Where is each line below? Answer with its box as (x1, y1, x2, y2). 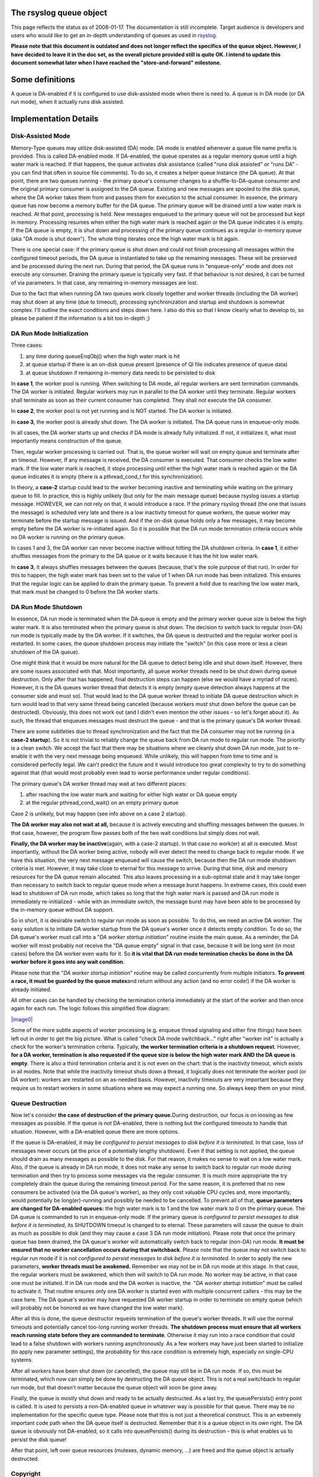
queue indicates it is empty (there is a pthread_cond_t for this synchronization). (11, 473, 204, 480)
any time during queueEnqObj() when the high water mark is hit (25, 352, 180, 360)
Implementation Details (11, 114, 99, 124)
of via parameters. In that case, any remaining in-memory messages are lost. (11, 279, 198, 286)
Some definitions (11, 74, 76, 84)
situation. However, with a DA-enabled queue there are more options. (11, 1128, 180, 1135)
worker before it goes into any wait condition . (11, 958, 125, 965)
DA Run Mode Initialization (11, 330, 89, 338)
